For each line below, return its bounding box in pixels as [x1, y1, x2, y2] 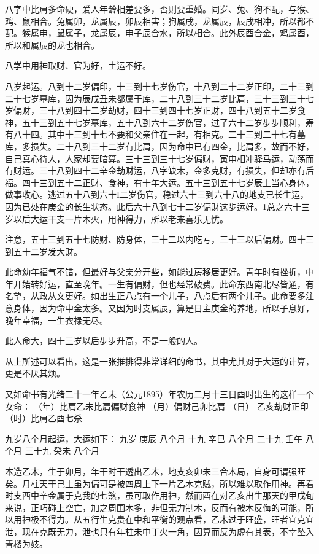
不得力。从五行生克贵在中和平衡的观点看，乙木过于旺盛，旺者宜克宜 [39, 513, 314, 526]
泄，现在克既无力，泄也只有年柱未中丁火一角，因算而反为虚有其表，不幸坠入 [5, 525, 314, 537]
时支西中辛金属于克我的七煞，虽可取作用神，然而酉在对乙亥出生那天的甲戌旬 [5, 489, 314, 502]
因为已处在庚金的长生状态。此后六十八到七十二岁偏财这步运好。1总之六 [5, 200, 293, 213]
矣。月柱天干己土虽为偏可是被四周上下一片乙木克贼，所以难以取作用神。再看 [5, 477, 314, 490]
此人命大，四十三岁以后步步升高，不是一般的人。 [5, 334, 202, 347]
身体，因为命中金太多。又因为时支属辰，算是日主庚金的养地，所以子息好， [13, 302, 314, 314]
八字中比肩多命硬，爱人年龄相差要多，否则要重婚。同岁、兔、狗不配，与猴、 [5, 2, 314, 15]
